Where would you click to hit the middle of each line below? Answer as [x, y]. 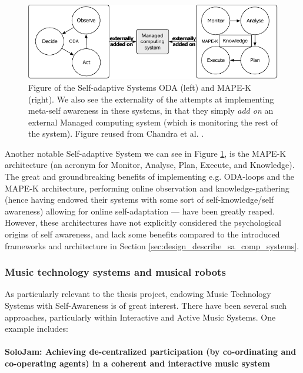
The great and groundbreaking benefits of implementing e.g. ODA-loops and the [150, 176]
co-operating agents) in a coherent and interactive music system [137, 363]
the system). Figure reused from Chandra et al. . [116, 133]
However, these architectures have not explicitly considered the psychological [143, 222]
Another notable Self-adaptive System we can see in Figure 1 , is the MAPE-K [146, 153]
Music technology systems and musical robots [115, 272]
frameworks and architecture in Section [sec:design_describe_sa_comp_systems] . [152, 245]
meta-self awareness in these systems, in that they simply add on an [151, 110]
